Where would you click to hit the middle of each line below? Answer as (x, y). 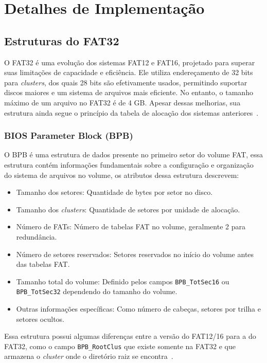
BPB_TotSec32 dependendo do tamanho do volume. (97, 291)
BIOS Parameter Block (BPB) (69, 135)
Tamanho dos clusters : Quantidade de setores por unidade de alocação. (128, 209)
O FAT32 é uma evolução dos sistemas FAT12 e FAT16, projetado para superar (130, 62)
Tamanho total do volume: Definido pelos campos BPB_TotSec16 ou (123, 281)
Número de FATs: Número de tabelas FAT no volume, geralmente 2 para (131, 226)
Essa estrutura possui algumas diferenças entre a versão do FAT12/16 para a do (130, 336)
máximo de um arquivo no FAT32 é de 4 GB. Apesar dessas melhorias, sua (122, 102)
